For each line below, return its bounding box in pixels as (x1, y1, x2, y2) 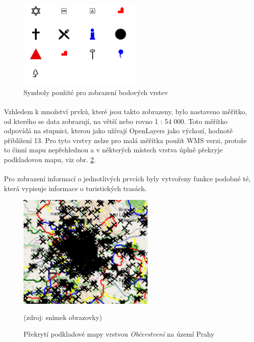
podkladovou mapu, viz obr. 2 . (4, 154, 96, 165)
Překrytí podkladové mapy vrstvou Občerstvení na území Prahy (24, 328, 215, 339)
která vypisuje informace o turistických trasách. (4, 183, 147, 193)
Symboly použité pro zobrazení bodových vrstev (24, 87, 168, 97)
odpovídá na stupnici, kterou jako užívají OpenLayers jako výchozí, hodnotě (4, 125, 233, 136)
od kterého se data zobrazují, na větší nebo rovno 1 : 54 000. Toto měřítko (4, 116, 228, 126)
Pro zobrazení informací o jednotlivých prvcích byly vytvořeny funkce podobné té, (4, 173, 251, 184)
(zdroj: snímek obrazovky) (24, 312, 102, 322)
